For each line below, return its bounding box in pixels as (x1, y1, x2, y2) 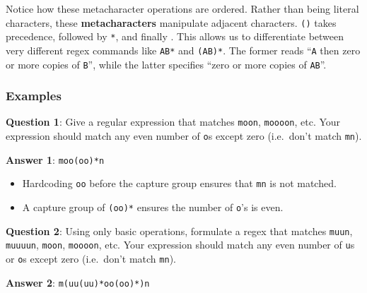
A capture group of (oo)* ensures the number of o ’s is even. (22, 200, 284, 215)
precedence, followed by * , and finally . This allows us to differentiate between (6, 29, 344, 44)
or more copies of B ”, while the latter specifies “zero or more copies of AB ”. (6, 56, 327, 71)
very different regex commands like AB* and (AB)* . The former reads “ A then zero (6, 42, 361, 57)
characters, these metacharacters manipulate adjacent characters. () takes (6, 15, 337, 30)
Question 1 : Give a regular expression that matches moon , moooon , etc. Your (6, 114, 341, 129)
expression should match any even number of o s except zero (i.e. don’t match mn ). (6, 128, 362, 143)
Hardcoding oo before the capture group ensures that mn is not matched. (22, 176, 337, 191)
